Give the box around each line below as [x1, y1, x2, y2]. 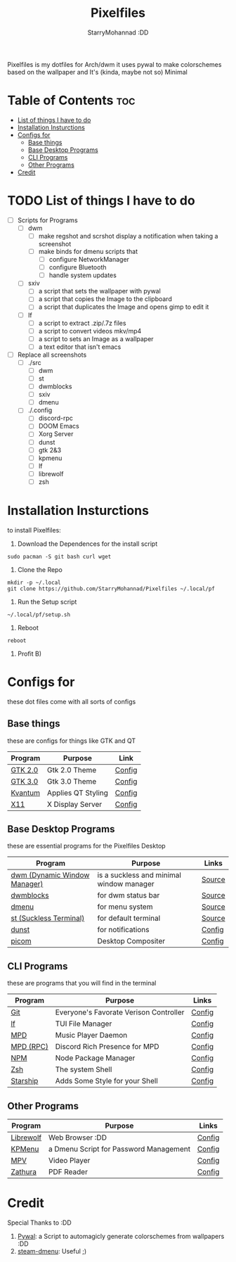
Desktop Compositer [97, 936, 166, 946]
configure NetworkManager [48, 255, 130, 264]
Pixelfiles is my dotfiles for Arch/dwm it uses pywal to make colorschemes [7, 60, 222, 68]
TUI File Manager [55, 1019, 112, 1028]
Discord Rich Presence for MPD [55, 1042, 159, 1052]
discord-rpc [38, 414, 74, 423]
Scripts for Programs [17, 216, 79, 224]
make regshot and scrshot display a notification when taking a [38, 231, 218, 240]
